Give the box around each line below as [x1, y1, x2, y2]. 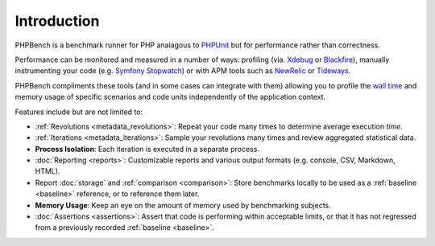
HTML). [35, 166, 60, 176]
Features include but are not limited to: [14, 107, 143, 117]
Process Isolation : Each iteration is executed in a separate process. [35, 144, 259, 154]
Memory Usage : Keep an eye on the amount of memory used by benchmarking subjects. [35, 200, 332, 210]
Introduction [14, 12, 100, 30]
